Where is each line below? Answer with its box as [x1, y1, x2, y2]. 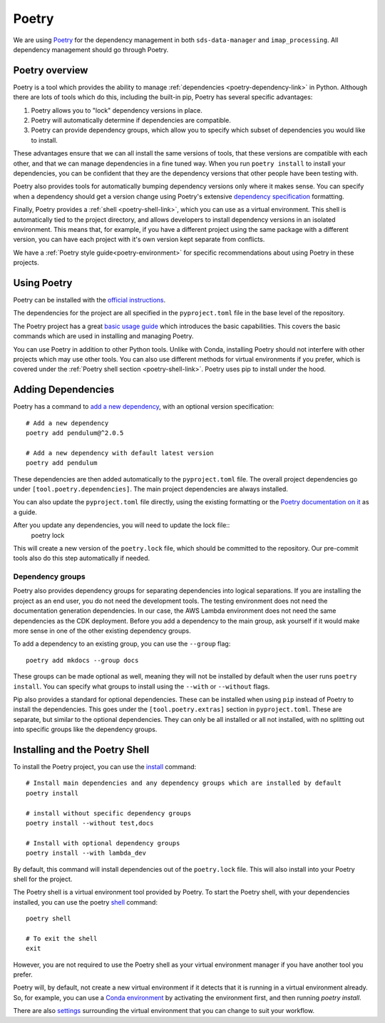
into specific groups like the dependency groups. [13, 725, 158, 734]
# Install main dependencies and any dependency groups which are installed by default [26, 779, 342, 788]
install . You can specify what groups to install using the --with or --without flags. [13, 682, 270, 691]
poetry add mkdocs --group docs [26, 656, 139, 664]
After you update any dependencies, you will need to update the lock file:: [13, 521, 230, 529]
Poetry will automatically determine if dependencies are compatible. [31, 116, 231, 125]
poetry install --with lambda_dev [26, 849, 146, 857]
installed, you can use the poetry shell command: [13, 897, 158, 906]
